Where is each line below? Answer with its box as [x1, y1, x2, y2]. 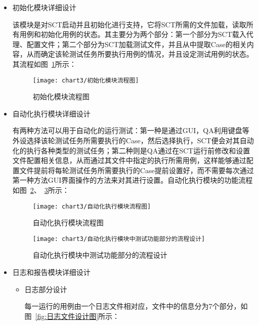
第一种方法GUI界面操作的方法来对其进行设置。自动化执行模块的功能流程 [12, 175, 253, 185]
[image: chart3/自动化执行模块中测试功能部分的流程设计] [32, 235, 205, 242]
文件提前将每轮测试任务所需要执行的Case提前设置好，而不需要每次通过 [19, 165, 254, 175]
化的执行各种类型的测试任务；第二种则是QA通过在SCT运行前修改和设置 [12, 145, 250, 155]
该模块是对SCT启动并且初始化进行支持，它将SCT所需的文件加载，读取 [12, 19, 246, 29]
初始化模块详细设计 [12, 2, 76, 12]
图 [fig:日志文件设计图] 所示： [24, 310, 120, 321]
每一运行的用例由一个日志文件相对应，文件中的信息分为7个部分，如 [24, 301, 248, 311]
